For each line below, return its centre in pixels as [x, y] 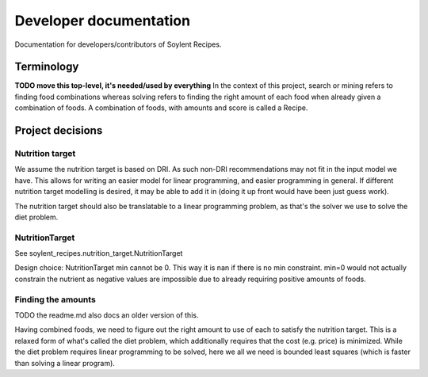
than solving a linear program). [65, 363]
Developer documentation [102, 21]
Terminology [47, 67]
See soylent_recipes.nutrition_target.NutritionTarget [99, 253]
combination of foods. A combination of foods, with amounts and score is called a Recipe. [161, 108]
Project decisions [59, 131]
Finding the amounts [55, 299]
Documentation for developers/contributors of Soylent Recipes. [118, 44]
